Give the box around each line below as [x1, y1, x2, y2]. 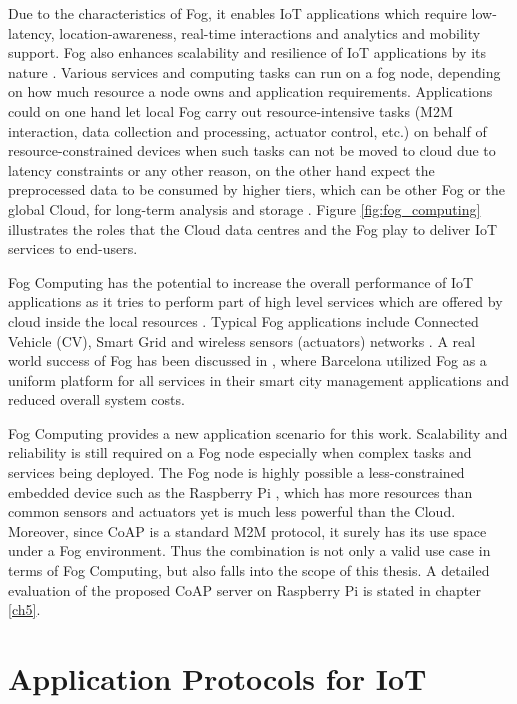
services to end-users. [8, 238, 138, 259]
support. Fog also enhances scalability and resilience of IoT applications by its [8, 42, 486, 63]
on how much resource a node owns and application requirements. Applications [8, 81, 493, 102]
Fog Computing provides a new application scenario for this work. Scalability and [8, 422, 508, 443]
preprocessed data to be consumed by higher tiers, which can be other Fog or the [8, 179, 505, 200]
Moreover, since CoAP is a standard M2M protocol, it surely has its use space [8, 520, 487, 541]
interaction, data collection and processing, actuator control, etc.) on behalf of [8, 120, 487, 141]
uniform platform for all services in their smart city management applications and [8, 369, 510, 390]
